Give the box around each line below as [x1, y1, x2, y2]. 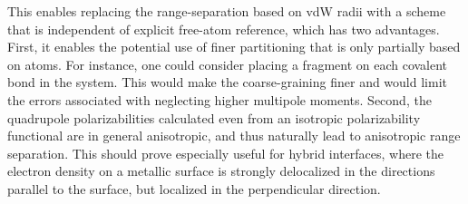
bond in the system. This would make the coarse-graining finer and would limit [7, 73, 447, 92]
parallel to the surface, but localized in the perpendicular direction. [7, 179, 381, 198]
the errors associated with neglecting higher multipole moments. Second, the [7, 90, 432, 109]
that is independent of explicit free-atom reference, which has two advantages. [7, 19, 440, 38]
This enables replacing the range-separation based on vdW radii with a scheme [7, 2, 446, 20]
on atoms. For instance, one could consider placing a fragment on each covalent [7, 54, 448, 73]
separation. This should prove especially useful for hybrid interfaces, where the [7, 143, 444, 162]
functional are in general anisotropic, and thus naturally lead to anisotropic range [7, 126, 461, 145]
